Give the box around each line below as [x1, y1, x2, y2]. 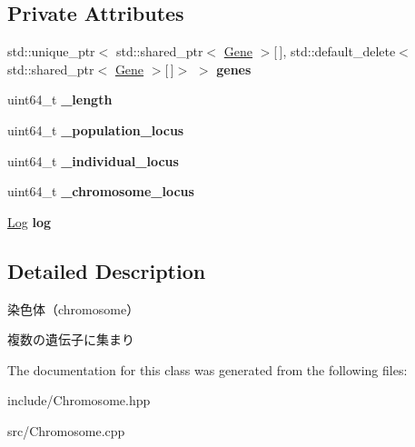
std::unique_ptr [7, 42, 95, 61]
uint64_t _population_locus [7, 120, 184, 139]
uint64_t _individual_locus [7, 151, 179, 170]
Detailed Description [7, 256, 206, 284]
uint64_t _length [7, 90, 113, 109]
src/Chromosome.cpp [7, 421, 125, 440]
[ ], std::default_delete [273, 42, 396, 61]
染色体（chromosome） [7, 299, 140, 318]
